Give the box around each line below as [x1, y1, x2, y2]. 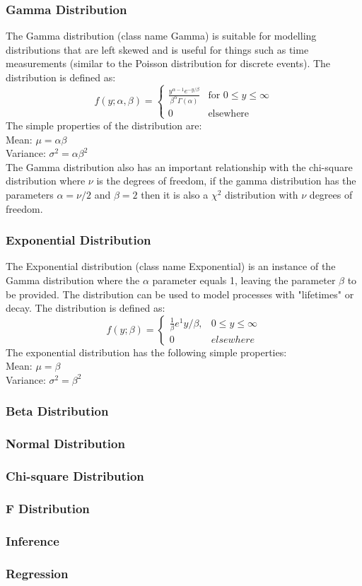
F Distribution [6, 499, 90, 517]
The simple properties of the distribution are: [6, 117, 202, 132]
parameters [6, 187, 54, 201]
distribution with [225, 187, 298, 201]
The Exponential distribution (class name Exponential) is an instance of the [6, 259, 336, 274]
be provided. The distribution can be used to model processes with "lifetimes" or [6, 286, 354, 301]
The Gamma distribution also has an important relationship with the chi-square [6, 159, 353, 174]
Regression [6, 564, 69, 582]
